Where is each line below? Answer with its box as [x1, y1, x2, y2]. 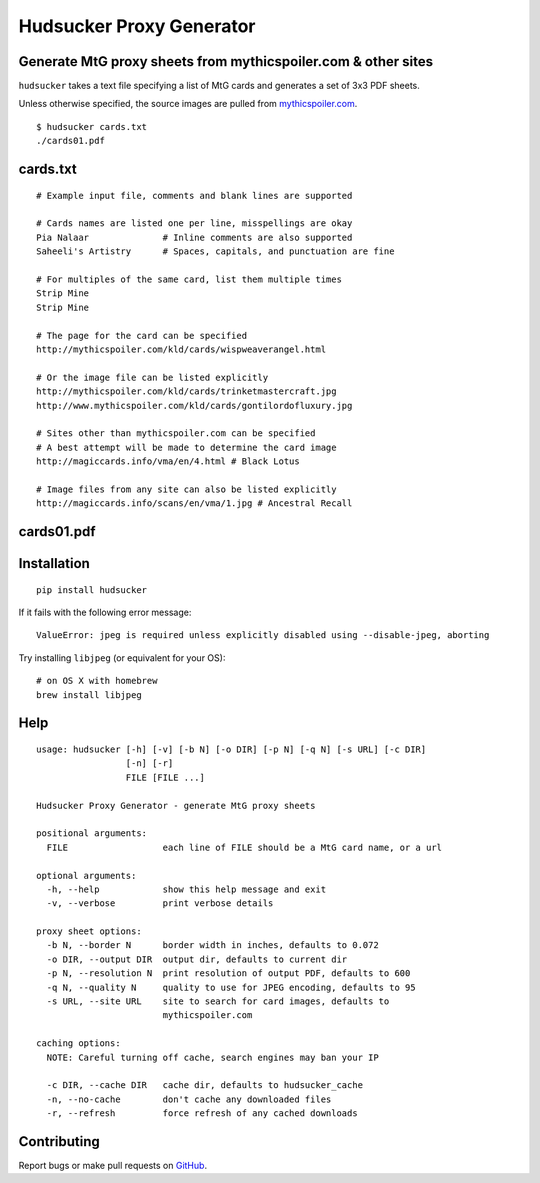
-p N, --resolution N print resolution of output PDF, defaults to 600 [46, 968, 411, 979]
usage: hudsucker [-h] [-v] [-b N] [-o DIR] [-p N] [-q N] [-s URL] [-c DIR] [36, 744, 427, 755]
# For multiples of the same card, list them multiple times [36, 273, 342, 285]
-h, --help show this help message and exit [46, 883, 327, 895]
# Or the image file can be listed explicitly [36, 371, 269, 383]
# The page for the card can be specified [36, 330, 248, 341]
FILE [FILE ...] [125, 771, 205, 783]
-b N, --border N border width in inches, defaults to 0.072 [46, 940, 379, 951]
